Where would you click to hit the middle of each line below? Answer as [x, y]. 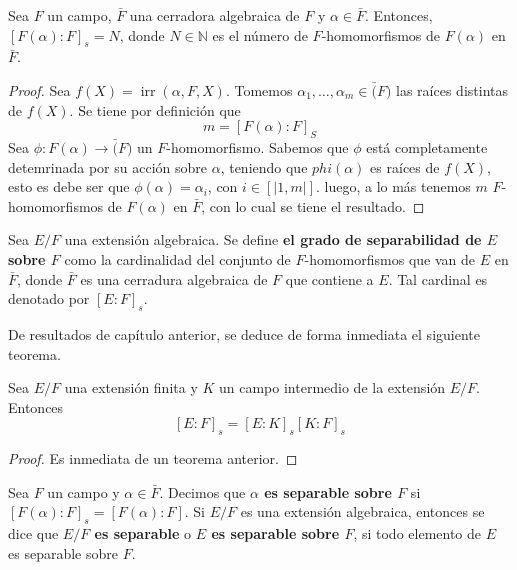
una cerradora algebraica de [214, 15]
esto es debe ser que [69, 186]
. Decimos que [202, 491]
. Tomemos [259, 89]
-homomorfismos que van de [389, 258]
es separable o [143, 533]
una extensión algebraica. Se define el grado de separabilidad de [273, 239]
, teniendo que [264, 166]
